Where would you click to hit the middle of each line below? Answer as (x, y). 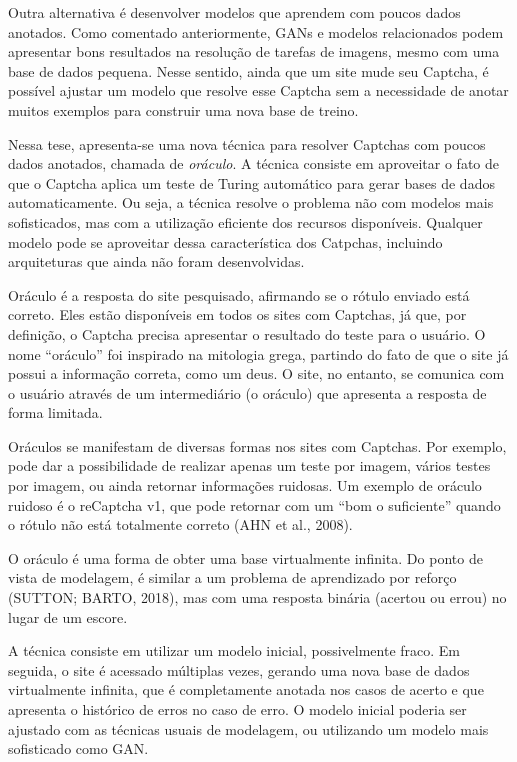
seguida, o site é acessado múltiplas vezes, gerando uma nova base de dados (239, 669)
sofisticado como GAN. (78, 748)
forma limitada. (55, 412)
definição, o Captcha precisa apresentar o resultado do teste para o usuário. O (247, 333)
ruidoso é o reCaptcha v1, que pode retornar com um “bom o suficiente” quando (254, 504)
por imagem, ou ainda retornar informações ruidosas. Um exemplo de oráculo (245, 485)
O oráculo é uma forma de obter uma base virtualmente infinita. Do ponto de (245, 557)
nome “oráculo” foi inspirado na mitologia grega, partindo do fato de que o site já (258, 353)
